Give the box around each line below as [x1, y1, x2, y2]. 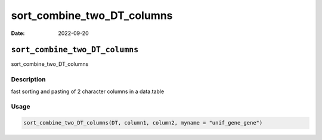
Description [11, 75, 46, 84]
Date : [11, 30, 25, 37]
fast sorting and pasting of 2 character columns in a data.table [11, 88, 165, 95]
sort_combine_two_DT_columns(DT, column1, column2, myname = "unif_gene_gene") [23, 119, 263, 126]
